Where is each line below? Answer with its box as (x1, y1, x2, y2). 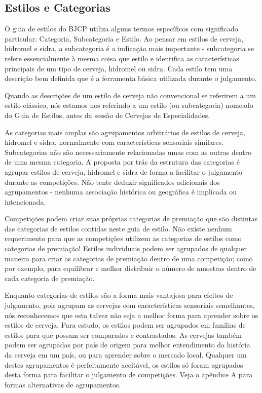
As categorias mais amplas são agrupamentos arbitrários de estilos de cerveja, (5, 127, 245, 137)
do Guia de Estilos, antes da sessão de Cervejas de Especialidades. (5, 109, 210, 120)
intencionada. (5, 196, 46, 207)
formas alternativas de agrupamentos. (5, 379, 121, 389)
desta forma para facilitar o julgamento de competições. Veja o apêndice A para (5, 369, 253, 380)
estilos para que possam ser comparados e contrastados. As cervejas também (5, 329, 242, 340)
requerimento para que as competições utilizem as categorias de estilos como (5, 233, 242, 244)
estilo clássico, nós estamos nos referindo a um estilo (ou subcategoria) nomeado (5, 100, 253, 110)
